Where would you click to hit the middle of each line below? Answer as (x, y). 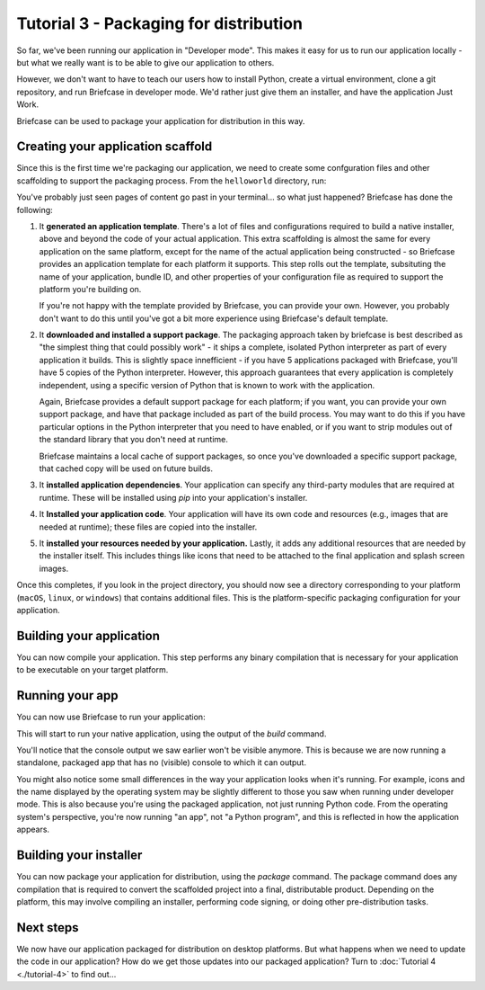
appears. (33, 829)
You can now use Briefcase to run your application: (111, 717)
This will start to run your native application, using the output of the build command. (172, 734)
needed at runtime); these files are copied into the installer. (148, 527)
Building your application (88, 635)
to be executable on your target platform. (93, 670)
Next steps (48, 928)
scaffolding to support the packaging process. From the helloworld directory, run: (172, 181)
